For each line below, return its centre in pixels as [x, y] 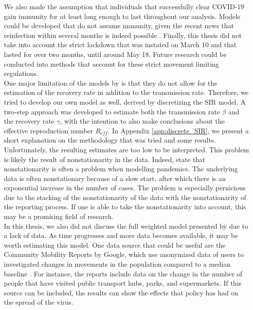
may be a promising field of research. [59, 216]
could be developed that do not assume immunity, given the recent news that [119, 26]
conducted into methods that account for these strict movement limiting [112, 64]
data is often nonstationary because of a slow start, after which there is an [115, 178]
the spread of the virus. [39, 302]
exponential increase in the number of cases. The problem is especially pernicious [125, 188]
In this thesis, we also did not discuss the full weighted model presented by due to [126, 226]
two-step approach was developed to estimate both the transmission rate [112, 111]
